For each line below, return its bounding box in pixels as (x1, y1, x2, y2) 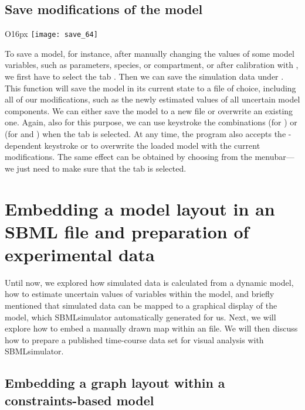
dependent (5, 139, 42, 151)
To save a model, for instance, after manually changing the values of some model (5, 47, 294, 59)
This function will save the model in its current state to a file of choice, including (5, 81, 296, 94)
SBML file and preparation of (5, 219, 249, 243)
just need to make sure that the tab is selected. (16, 162, 187, 174)
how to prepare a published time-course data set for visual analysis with (5, 333, 264, 346)
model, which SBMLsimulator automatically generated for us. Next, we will (5, 310, 276, 323)
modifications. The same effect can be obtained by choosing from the (5, 151, 252, 163)
